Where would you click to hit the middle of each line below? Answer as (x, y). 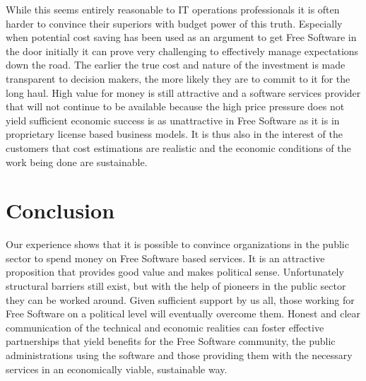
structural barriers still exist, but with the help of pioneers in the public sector (176, 286)
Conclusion (60, 210)
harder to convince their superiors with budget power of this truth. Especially (174, 23)
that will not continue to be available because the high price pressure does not (175, 106)
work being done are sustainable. (77, 162)
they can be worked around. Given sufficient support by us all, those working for (180, 299)
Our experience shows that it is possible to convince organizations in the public (177, 244)
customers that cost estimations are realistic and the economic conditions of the (178, 147)
